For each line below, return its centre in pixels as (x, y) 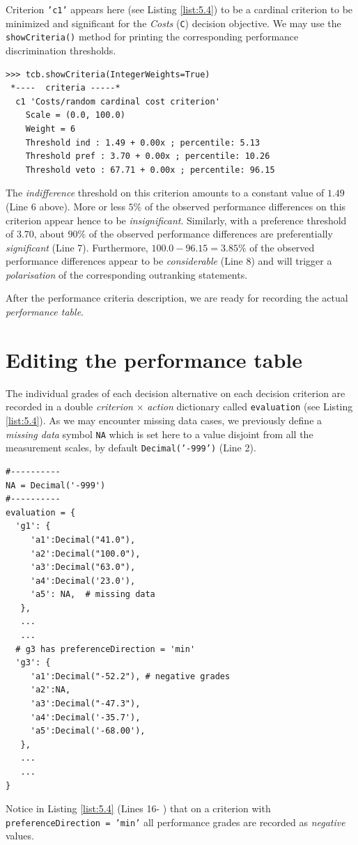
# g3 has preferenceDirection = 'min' (106, 649)
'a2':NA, (50, 690)
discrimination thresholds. (61, 50)
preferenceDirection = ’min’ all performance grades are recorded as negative (176, 822)
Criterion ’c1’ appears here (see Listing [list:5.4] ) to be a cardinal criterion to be (179, 9)
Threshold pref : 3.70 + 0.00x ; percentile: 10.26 (148, 156)
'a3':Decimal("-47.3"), (85, 704)
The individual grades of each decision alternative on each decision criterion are (176, 393)
